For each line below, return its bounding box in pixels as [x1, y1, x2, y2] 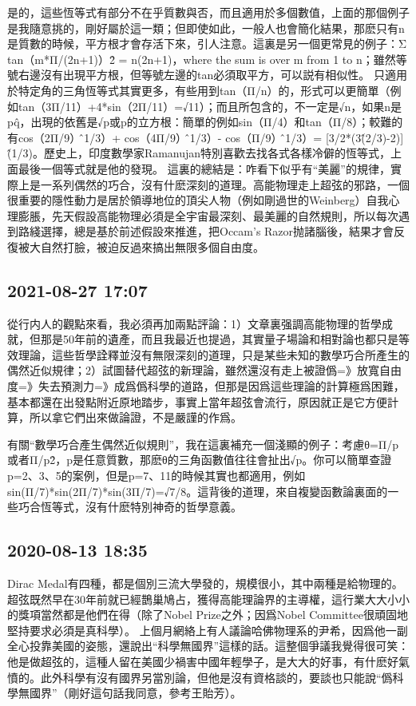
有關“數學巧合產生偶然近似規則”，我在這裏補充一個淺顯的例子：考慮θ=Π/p [7, 435, 399, 452]
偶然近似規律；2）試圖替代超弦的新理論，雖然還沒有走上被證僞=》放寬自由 [7, 362, 402, 379]
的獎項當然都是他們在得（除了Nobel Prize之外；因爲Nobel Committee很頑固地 [7, 606, 408, 623]
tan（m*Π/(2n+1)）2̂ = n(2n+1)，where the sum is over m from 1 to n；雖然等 [7, 50, 407, 67]
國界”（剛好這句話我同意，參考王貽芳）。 [29, 684, 242, 701]
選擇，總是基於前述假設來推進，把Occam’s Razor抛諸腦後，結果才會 [40, 223, 394, 240]
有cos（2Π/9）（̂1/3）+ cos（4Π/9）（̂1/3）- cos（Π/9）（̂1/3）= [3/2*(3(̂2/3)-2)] [7, 129, 404, 145]
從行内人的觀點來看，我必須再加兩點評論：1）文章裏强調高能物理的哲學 [7, 315, 382, 331]
